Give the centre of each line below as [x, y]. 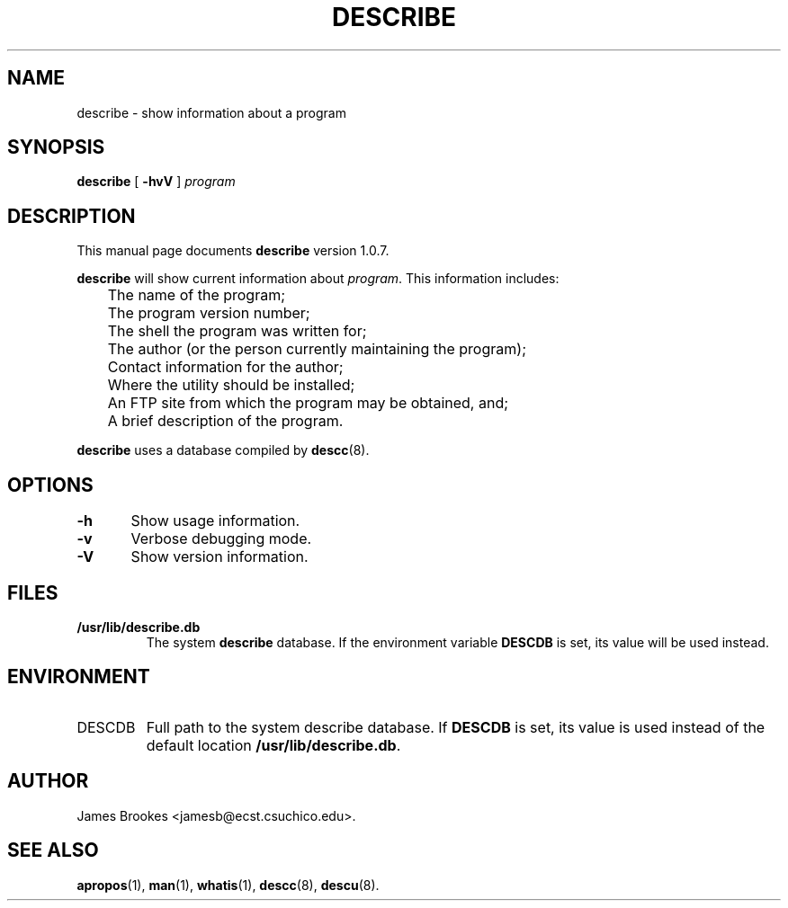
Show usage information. [215, 521]
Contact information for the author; [225, 367]
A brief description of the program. [225, 421]
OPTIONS [50, 485]
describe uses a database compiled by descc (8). [223, 450]
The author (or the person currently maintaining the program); [317, 349]
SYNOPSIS [56, 147]
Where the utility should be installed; [231, 385]
